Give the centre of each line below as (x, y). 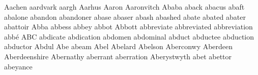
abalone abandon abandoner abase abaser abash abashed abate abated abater (125, 16)
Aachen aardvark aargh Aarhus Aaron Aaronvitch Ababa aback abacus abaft (124, 7)
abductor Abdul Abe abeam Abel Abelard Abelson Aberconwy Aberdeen (119, 46)
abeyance (18, 66)
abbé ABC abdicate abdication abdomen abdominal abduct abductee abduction (129, 36)
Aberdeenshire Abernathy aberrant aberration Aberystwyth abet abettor (118, 56)
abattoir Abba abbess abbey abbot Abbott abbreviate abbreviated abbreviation (128, 27)
